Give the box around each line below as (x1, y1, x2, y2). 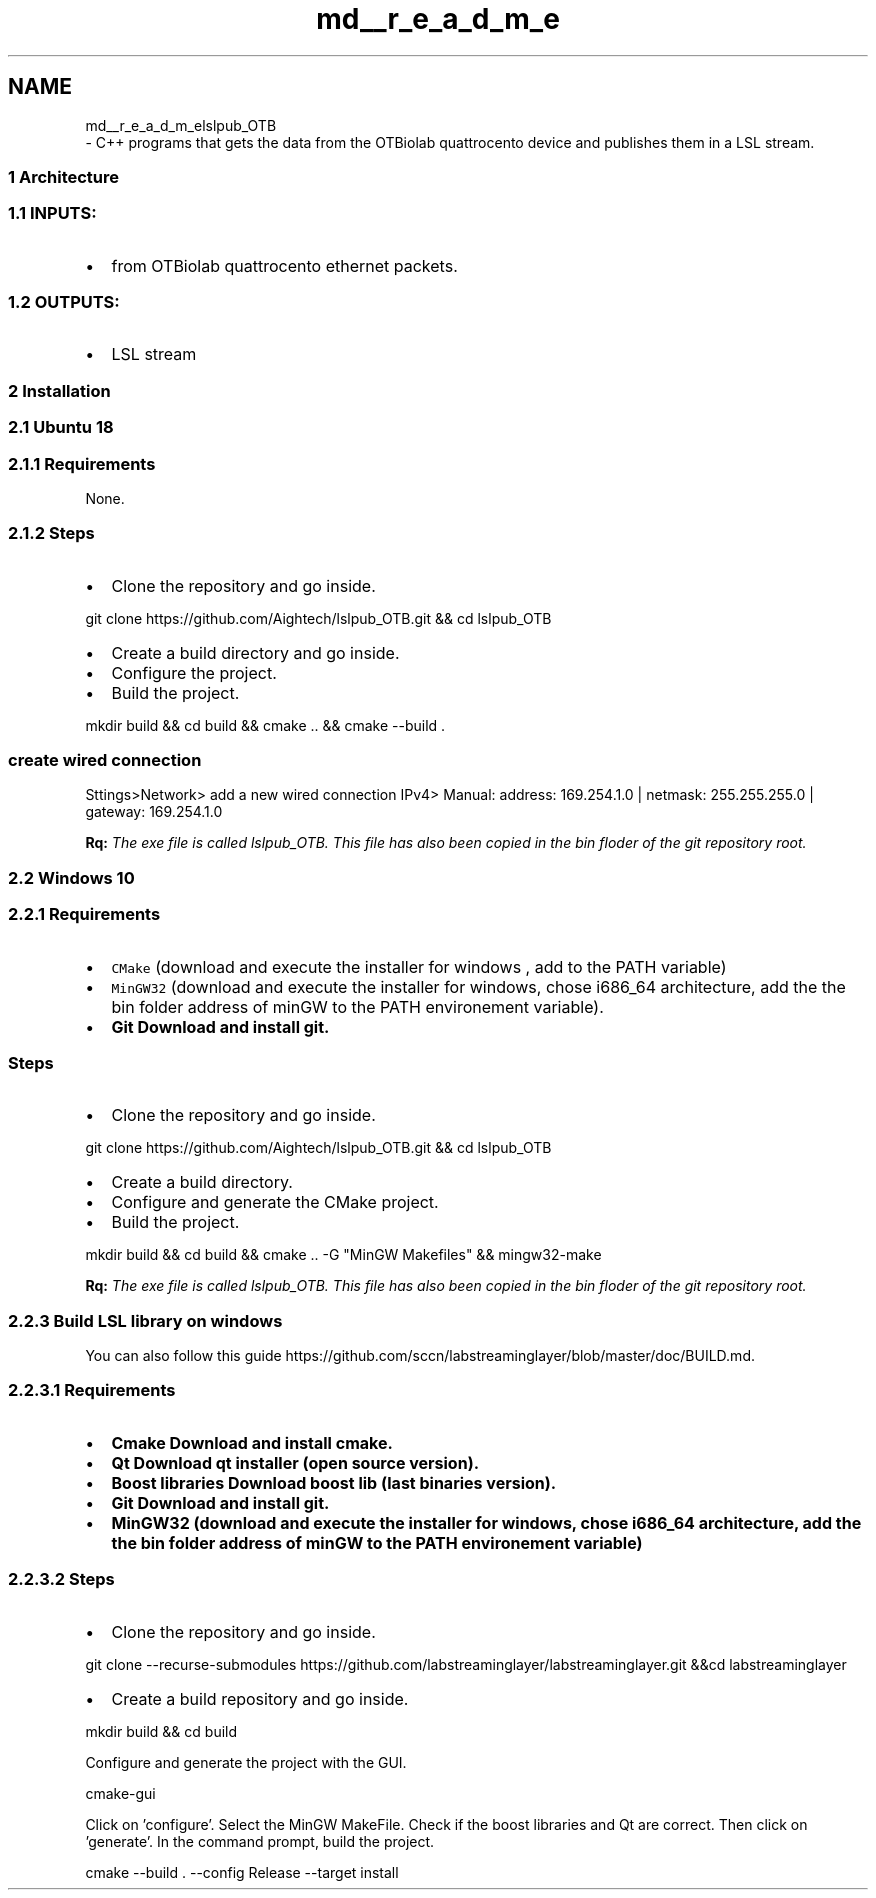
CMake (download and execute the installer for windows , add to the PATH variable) (111, 956, 727, 977)
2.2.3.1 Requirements (8, 1380, 176, 1401)
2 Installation (8, 380, 111, 401)
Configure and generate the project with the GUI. (85, 1753, 407, 1771)
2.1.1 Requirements (8, 453, 156, 474)
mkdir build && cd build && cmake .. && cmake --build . (85, 716, 446, 734)
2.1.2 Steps (8, 523, 95, 544)
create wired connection (8, 750, 202, 771)
